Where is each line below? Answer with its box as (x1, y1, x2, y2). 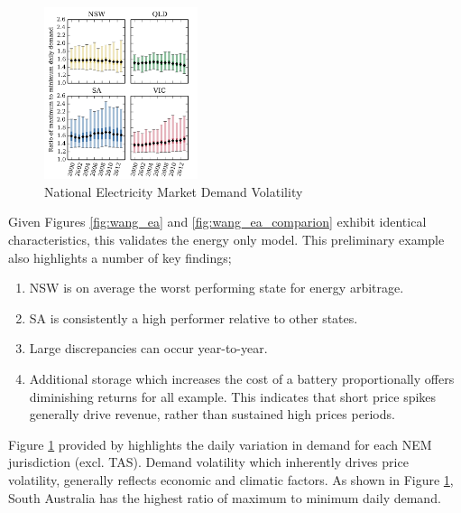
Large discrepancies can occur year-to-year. (29, 339, 268, 358)
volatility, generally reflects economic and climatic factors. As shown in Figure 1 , (8, 470, 454, 489)
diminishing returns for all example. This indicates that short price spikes (29, 387, 437, 406)
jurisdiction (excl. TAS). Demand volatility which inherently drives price (8, 452, 409, 471)
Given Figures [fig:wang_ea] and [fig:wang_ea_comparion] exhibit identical (8, 212, 427, 231)
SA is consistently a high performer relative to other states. (29, 308, 358, 327)
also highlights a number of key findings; (8, 247, 232, 266)
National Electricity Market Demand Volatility (44, 182, 303, 201)
